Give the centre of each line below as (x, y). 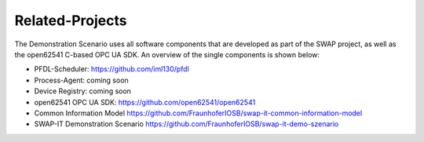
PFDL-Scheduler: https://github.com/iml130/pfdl (112, 69)
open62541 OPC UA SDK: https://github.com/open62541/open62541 (145, 102)
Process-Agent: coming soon (81, 80)
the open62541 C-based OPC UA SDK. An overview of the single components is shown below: (167, 54)
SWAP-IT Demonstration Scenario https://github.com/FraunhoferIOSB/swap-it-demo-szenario (186, 124)
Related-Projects (71, 20)
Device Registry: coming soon (82, 91)
